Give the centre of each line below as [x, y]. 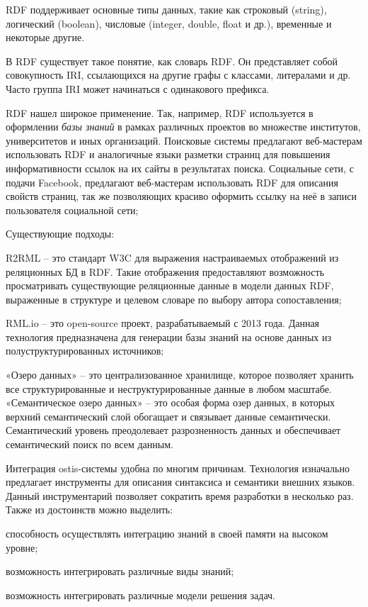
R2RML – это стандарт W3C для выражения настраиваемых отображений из [172, 257]
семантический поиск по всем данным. [90, 444]
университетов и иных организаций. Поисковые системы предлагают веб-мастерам [184, 140]
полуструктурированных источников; [85, 351]
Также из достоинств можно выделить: [90, 509]
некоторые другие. [45, 37]
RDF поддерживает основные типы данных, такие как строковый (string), [166, 9]
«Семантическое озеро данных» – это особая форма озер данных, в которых [171, 402]
